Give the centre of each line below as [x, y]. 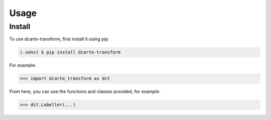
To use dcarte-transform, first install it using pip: [59, 39]
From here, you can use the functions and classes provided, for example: [85, 91]
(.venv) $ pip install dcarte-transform [70, 52]
